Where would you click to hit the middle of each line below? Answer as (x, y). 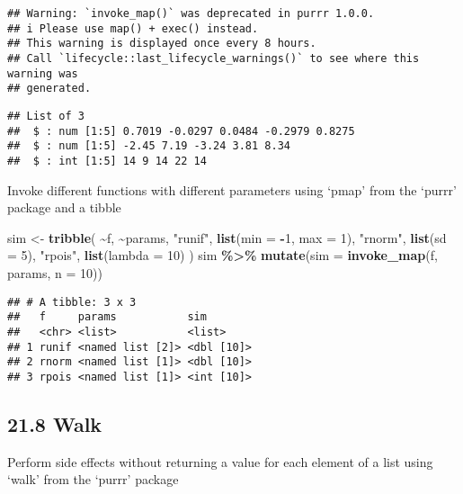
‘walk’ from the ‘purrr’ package (93, 479)
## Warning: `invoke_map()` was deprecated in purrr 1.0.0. (191, 13)
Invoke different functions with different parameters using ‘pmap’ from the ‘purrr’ (232, 189)
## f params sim (107, 317)
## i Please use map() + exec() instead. (133, 28)
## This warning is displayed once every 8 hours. (162, 44)
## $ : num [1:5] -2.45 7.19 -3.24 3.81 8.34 (149, 146)
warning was (43, 73)
